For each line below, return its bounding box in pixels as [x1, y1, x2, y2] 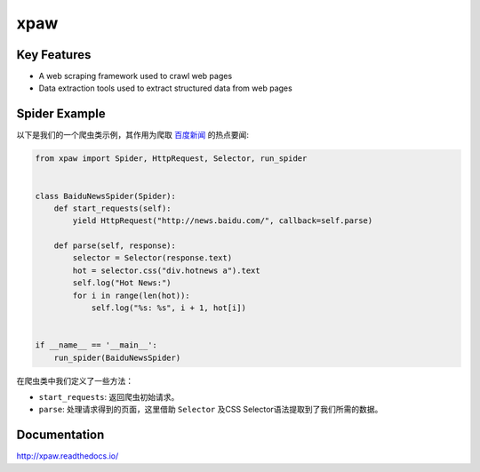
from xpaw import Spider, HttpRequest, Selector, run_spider [35, 154, 308, 164]
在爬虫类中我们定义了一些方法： [16, 375, 133, 386]
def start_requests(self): [53, 203, 172, 213]
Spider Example [16, 107, 106, 122]
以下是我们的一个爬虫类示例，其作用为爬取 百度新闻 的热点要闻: [16, 130, 249, 140]
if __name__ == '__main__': [35, 340, 157, 350]
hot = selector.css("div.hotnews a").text [72, 265, 261, 276]
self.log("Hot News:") [72, 278, 172, 288]
